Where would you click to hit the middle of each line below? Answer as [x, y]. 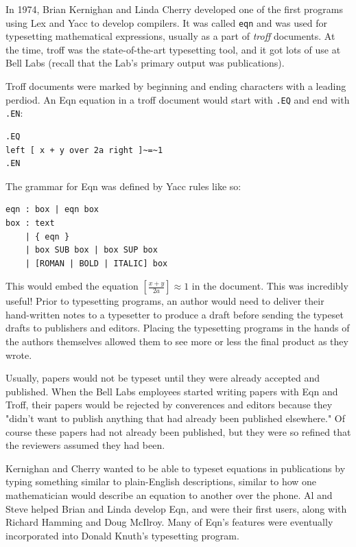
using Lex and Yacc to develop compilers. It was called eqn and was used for [166, 22]
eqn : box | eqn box [52, 210]
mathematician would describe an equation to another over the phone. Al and [169, 495]
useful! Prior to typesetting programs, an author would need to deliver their [165, 301]
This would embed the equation [72, 286]
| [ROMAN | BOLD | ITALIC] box [96, 263]
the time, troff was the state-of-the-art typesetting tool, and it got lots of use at [173, 49]
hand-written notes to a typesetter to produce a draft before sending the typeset [175, 314]
